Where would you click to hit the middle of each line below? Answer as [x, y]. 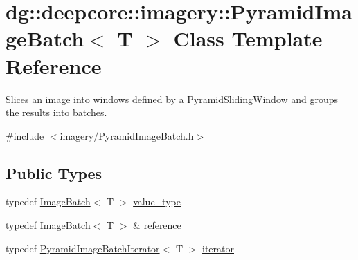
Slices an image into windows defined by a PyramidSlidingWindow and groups [172, 99]
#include [25, 135]
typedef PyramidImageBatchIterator [83, 248]
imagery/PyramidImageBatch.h [127, 135]
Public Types [54, 173]
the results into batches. [56, 112]
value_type [157, 202]
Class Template [248, 38]
